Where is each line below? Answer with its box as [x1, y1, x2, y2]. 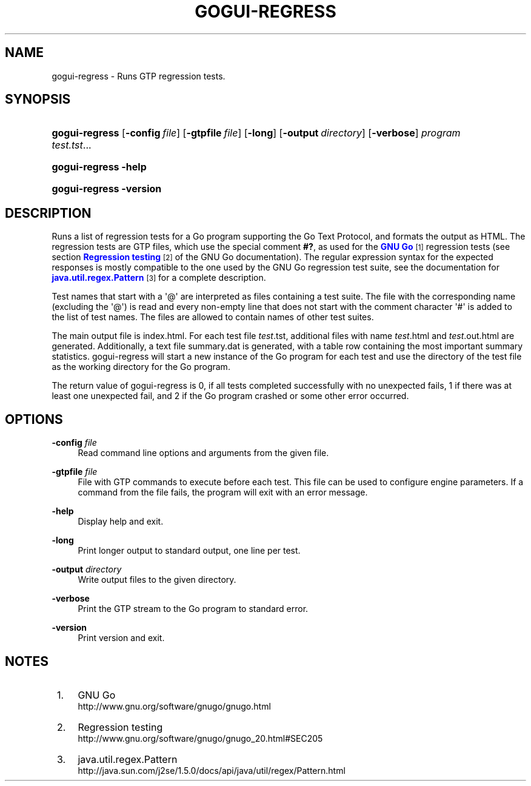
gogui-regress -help [52, 161, 147, 173]
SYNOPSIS [5, 92, 71, 107]
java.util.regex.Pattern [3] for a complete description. [52, 272, 266, 283]
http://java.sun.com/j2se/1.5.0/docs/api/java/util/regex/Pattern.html [78, 765, 346, 776]
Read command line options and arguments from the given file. [78, 448, 329, 458]
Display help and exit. [78, 516, 164, 527]
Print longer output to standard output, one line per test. [78, 545, 301, 556]
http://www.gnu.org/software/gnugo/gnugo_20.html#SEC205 [78, 733, 323, 744]
